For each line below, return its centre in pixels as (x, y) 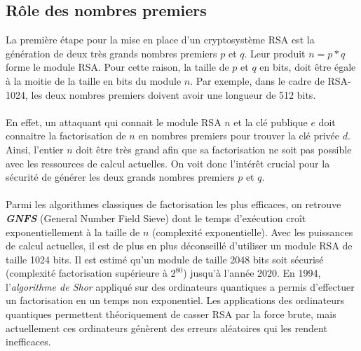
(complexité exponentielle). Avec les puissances (253, 232)
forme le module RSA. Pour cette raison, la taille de (117, 67)
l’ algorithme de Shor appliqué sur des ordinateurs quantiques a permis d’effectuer (180, 286)
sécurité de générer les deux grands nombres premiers (120, 177)
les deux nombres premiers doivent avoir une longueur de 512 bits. (173, 94)
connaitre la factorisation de (66, 136)
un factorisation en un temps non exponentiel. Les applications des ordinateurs (175, 300)
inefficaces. (28, 342)
